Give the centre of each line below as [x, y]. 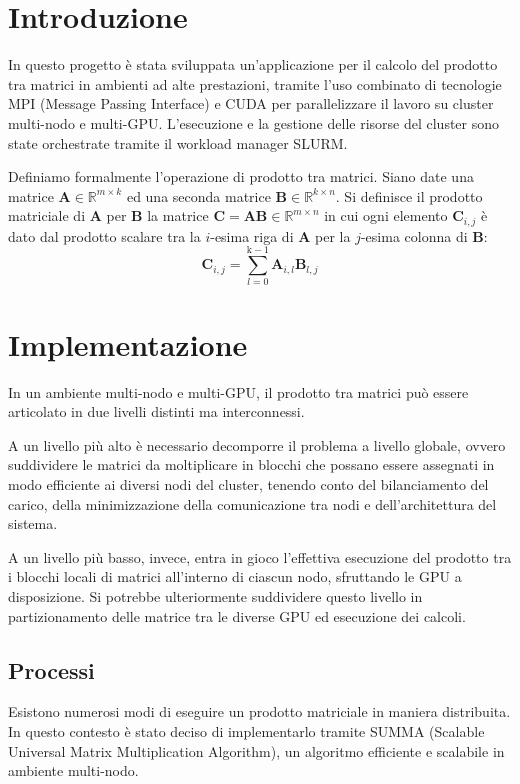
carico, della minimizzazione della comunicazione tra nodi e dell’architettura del [252, 503]
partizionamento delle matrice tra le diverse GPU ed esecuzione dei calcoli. [237, 615]
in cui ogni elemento [386, 215]
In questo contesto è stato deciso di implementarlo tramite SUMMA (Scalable [246, 730]
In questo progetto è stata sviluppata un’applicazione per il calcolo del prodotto [253, 64]
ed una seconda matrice [198, 195]
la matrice [178, 215]
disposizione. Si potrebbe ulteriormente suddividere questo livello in [215, 595]
